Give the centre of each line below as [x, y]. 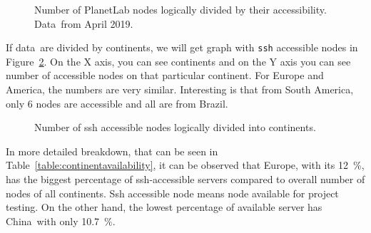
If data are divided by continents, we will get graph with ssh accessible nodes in [182, 47]
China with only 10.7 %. [61, 221]
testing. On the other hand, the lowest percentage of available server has [164, 207]
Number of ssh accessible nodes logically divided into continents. [175, 127]
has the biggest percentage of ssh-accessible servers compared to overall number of [185, 179]
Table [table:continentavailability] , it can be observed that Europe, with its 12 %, [185, 165]
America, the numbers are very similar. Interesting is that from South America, [180, 89]
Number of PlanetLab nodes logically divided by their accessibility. [181, 9]
